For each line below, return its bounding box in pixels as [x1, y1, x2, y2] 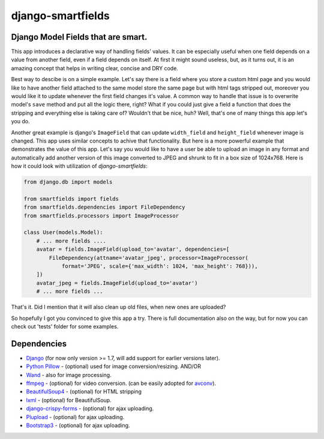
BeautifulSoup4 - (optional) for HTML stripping [26, 388, 142, 395]
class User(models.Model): [23, 229, 103, 236]
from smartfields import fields [23, 195, 119, 202]
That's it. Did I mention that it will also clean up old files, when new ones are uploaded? [11, 304, 226, 311]
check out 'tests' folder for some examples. [11, 322, 119, 330]
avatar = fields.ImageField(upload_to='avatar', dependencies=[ [36, 246, 230, 253]
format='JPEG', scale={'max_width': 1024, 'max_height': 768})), [61, 263, 258, 270]
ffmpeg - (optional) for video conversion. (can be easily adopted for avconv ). [26, 379, 216, 387]
